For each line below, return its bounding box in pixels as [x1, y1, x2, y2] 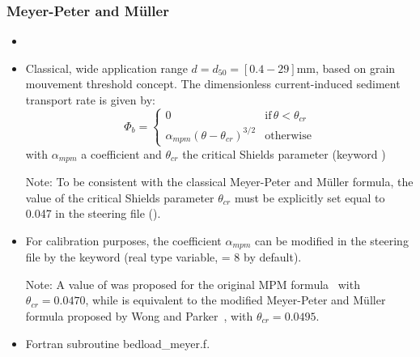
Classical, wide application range [25, 59, 188, 76]
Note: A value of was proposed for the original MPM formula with [25, 275, 360, 292]
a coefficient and [81, 145, 162, 162]
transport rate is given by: [25, 91, 155, 108]
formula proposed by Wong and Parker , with [25, 308, 253, 325]
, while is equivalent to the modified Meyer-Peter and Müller [85, 291, 386, 308]
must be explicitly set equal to [234, 189, 385, 206]
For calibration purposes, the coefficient [25, 232, 222, 249]
